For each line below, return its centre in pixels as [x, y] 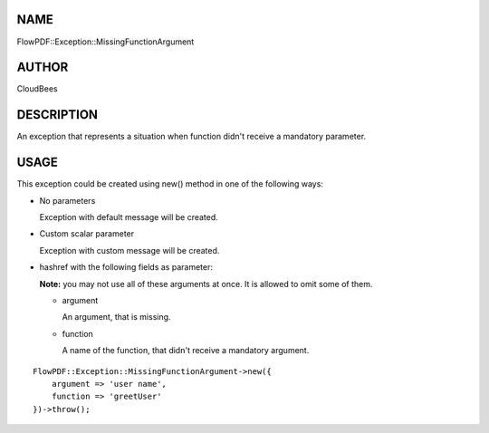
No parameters [67, 200]
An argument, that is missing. [116, 317]
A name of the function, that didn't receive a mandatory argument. [186, 351]
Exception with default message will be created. [129, 217]
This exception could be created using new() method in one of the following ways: [170, 184]
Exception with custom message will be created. [129, 250]
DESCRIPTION [58, 115]
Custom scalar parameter [87, 234]
